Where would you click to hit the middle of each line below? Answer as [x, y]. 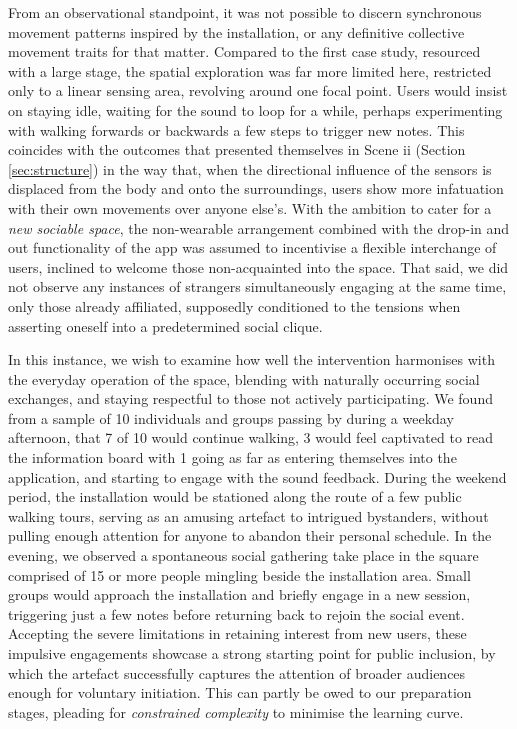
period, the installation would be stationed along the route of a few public [235, 496]
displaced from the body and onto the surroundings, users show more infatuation [256, 188]
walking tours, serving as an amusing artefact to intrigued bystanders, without [248, 515]
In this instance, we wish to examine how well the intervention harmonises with [251, 359]
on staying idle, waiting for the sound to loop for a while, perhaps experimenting [255, 109]
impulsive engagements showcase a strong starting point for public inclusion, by [252, 653]
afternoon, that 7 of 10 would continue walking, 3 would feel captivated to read [251, 437]
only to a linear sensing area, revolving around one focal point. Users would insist [258, 90]
